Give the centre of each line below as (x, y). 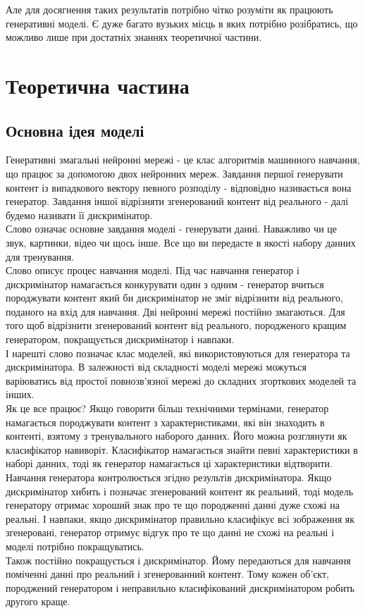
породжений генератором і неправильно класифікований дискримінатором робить (180, 587)
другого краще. (38, 601)
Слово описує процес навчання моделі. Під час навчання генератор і (153, 270)
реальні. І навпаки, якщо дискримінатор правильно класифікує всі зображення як (180, 518)
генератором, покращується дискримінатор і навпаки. (120, 339)
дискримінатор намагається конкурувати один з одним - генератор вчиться (165, 284)
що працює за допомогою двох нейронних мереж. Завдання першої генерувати (174, 173)
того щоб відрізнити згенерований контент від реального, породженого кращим (176, 325)
